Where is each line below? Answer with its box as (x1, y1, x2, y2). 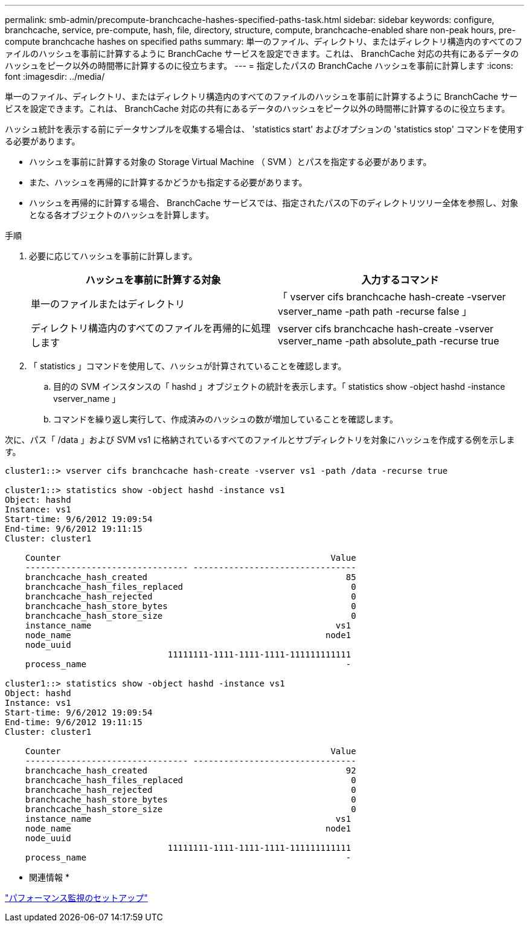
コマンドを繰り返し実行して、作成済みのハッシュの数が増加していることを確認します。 (53, 414, 399, 424)
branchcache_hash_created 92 (25, 766, 356, 775)
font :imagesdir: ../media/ (5, 71, 105, 82)
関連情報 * (29, 872, 69, 882)
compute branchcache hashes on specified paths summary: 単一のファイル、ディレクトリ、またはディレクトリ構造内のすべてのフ (5, 36, 523, 47)
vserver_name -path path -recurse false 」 (278, 305, 472, 317)
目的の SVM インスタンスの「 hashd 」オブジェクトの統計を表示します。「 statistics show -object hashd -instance (53, 381, 505, 392)
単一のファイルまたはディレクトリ (31, 298, 185, 310)
